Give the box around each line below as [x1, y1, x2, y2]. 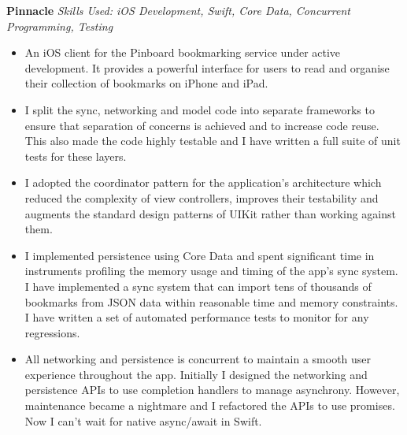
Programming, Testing [6, 17, 113, 34]
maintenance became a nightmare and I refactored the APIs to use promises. [24, 397, 395, 414]
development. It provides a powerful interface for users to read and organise [24, 59, 390, 76]
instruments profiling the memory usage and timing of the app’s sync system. [24, 262, 398, 279]
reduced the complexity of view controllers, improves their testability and [24, 189, 379, 206]
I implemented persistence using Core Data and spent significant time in [24, 247, 375, 263]
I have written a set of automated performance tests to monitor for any [24, 309, 369, 325]
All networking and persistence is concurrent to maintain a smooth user [24, 351, 372, 367]
